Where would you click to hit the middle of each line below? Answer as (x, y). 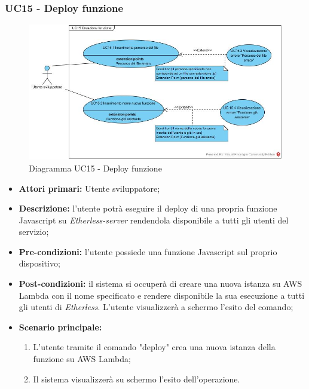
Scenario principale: (60, 327)
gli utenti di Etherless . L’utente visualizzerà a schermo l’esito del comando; (156, 307)
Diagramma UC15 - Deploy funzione (95, 168)
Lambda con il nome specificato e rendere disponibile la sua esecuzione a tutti (162, 295)
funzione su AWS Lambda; (82, 359)
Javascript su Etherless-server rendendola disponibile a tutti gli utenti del (154, 220)
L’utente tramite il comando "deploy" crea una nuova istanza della (154, 347)
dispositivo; (39, 263)
